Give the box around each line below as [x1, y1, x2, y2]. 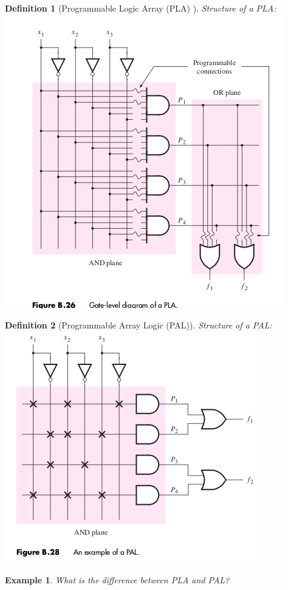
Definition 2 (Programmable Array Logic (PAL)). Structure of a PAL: [5, 319, 272, 331]
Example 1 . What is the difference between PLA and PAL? [5, 574, 230, 586]
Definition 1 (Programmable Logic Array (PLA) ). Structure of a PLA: [5, 2, 276, 14]
